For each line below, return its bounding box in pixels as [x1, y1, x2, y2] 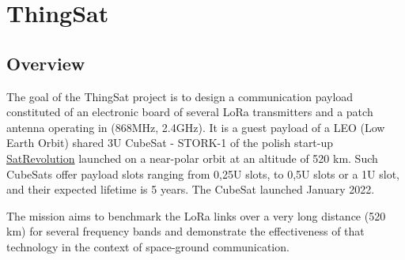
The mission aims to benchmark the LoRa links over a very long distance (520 [6, 207, 386, 224]
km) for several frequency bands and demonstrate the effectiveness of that [6, 223, 365, 239]
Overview [6, 51, 85, 75]
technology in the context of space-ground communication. [6, 238, 290, 254]
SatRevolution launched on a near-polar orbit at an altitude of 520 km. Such [6, 149, 378, 166]
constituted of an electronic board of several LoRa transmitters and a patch [6, 104, 373, 120]
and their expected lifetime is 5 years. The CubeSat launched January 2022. [6, 181, 375, 198]
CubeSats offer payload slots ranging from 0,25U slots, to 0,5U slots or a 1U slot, [6, 165, 399, 182]
